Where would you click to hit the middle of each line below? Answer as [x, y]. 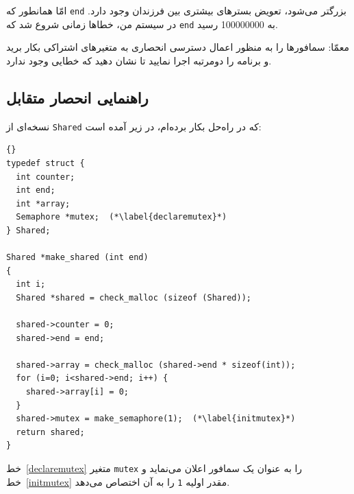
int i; [31, 284]
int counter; [46, 177]
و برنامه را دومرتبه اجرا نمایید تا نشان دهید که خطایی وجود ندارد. [139, 60]
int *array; [43, 203]
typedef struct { [46, 163]
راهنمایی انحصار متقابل [77, 97]
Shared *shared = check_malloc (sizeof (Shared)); [134, 297]
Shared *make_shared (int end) [77, 258]
